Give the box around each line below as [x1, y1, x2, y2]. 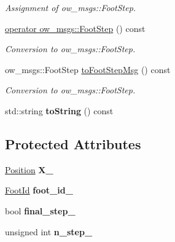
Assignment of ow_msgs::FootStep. [5, 1, 136, 14]
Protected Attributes [5, 134, 141, 153]
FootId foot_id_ [5, 184, 73, 197]
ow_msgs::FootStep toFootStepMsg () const [5, 63, 171, 76]
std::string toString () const [5, 104, 114, 117]
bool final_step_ [5, 204, 76, 217]
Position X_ [5, 163, 53, 176]
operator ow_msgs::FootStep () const [5, 21, 146, 34]
